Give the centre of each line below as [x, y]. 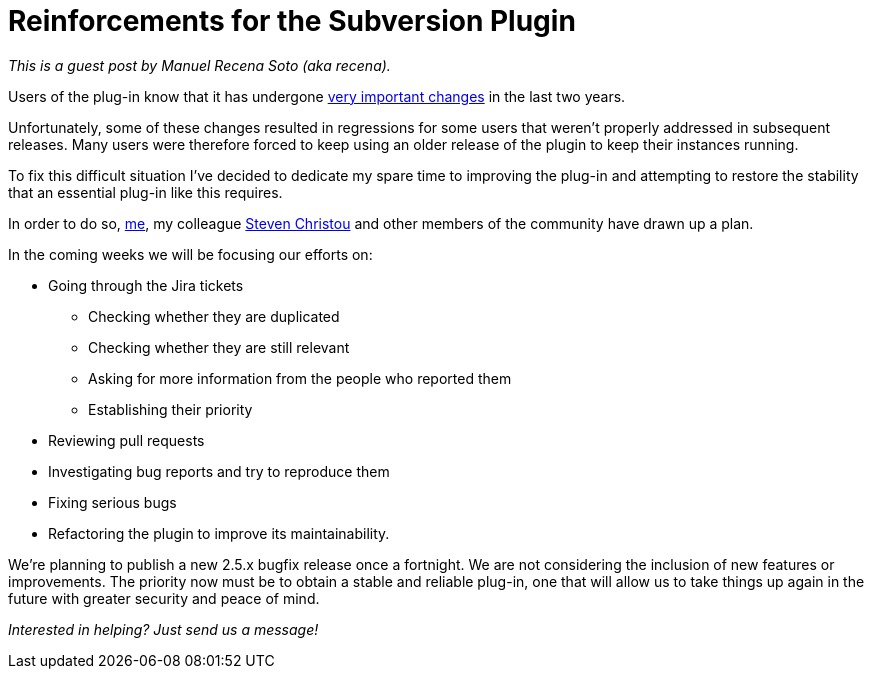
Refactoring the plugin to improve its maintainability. [219, 533]
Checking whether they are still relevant [219, 347]
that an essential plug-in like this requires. [145, 192]
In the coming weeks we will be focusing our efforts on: [190, 254]
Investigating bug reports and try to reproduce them [219, 471]
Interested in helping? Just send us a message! [163, 629]
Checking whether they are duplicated [214, 316]
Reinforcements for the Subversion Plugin [292, 21]
